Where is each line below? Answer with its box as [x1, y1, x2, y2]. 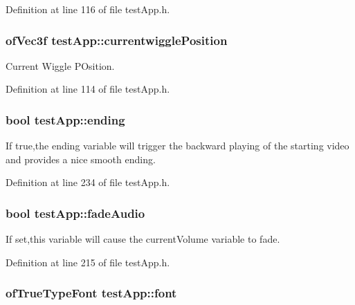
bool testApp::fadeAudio [6, 204, 145, 221]
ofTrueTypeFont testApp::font [6, 284, 177, 302]
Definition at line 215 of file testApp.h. [6, 255, 170, 269]
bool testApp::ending [6, 111, 125, 128]
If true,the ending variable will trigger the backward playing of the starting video [6, 138, 349, 153]
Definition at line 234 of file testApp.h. [6, 175, 170, 190]
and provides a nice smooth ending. [6, 151, 156, 166]
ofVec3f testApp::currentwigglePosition [6, 31, 228, 48]
